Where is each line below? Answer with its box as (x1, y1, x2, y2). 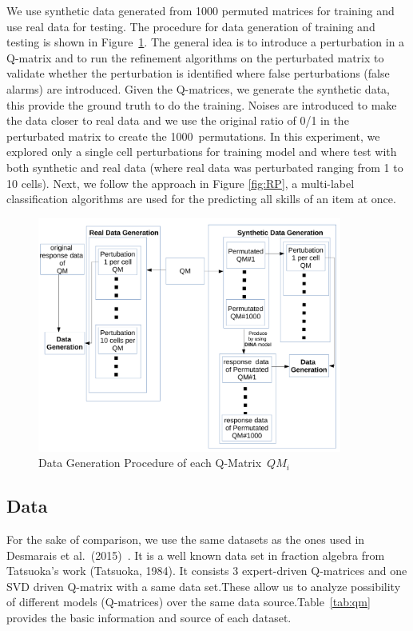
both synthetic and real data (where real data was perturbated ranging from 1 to (6, 158, 403, 175)
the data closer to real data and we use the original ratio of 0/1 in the (6, 112, 349, 129)
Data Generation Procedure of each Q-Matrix (38, 454, 262, 471)
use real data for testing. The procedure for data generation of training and (6, 18, 375, 34)
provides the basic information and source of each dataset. (6, 609, 292, 626)
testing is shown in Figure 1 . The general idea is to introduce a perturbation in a (6, 34, 405, 50)
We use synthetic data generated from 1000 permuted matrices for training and (6, 2, 395, 18)
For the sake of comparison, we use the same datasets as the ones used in (6, 531, 365, 548)
